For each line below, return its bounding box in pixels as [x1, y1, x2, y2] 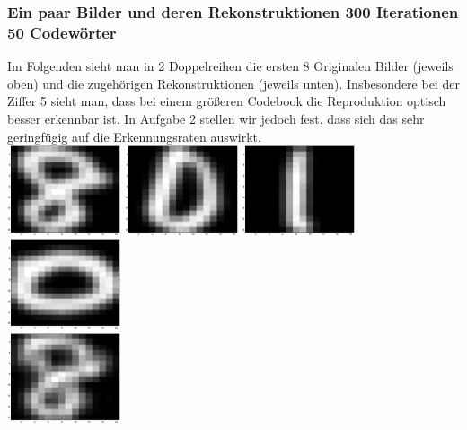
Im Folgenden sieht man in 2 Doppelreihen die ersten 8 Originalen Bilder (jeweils [7, 57, 454, 75]
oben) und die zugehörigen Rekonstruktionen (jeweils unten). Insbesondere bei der [7, 74, 460, 92]
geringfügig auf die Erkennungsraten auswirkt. [7, 127, 261, 145]
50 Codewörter [7, 21, 117, 43]
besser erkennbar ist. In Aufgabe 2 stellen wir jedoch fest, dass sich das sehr [7, 109, 425, 127]
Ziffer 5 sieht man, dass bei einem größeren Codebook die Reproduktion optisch [7, 92, 446, 110]
